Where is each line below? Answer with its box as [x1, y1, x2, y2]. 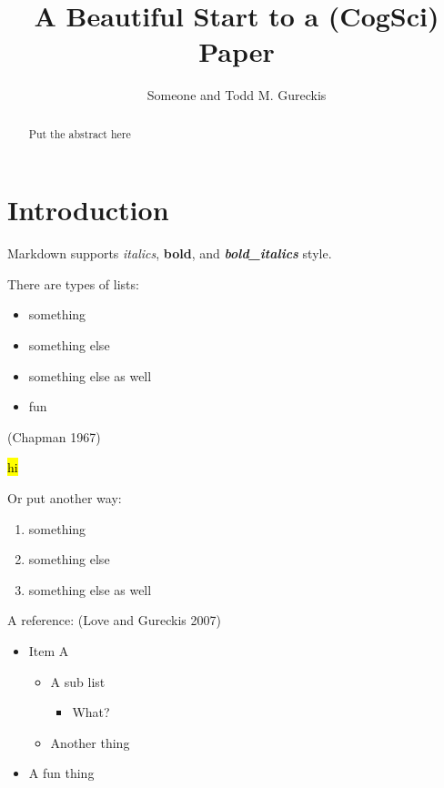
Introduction [7, 191, 169, 228]
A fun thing [28, 763, 95, 783]
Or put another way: [7, 489, 122, 508]
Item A [28, 642, 69, 661]
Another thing [50, 732, 130, 752]
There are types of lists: [7, 274, 139, 293]
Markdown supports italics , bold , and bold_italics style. [7, 244, 332, 263]
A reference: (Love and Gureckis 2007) [7, 611, 221, 630]
